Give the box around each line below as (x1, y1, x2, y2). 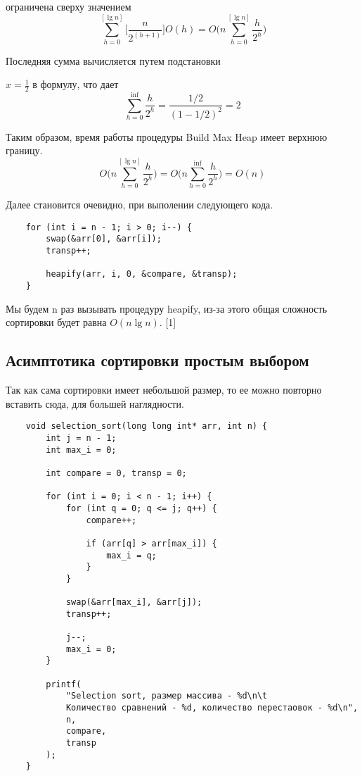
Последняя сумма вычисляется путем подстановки (6, 53, 221, 68)
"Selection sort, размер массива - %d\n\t (65, 691, 268, 701)
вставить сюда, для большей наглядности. (6, 396, 184, 411)
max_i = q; (106, 550, 157, 561)
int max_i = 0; (46, 444, 117, 455)
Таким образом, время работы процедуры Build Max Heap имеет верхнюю (6, 129, 328, 144)
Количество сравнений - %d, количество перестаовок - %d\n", (65, 703, 358, 713)
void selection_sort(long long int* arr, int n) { (25, 421, 268, 432)
